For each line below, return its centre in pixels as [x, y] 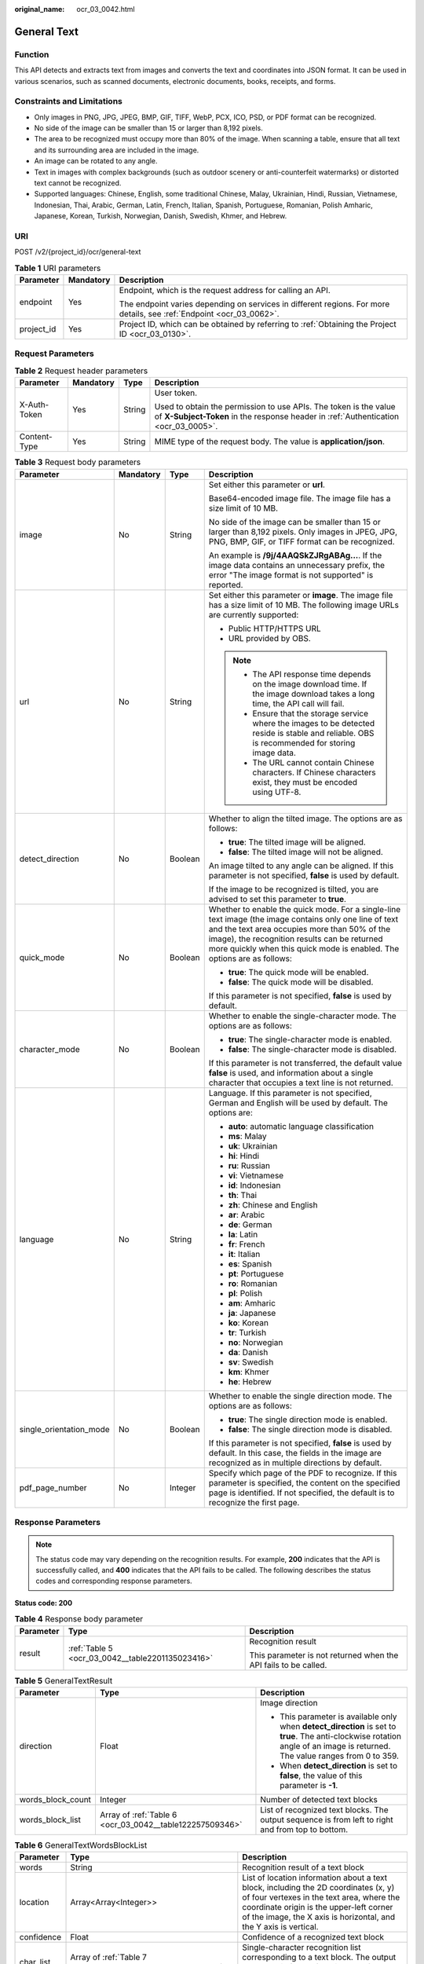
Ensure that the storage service [311, 713]
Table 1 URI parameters [58, 268]
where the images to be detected [314, 723]
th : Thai [243, 1195]
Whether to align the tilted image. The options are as [306, 819]
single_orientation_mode [64, 1429]
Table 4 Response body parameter [79, 1619]
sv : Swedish [251, 1361]
